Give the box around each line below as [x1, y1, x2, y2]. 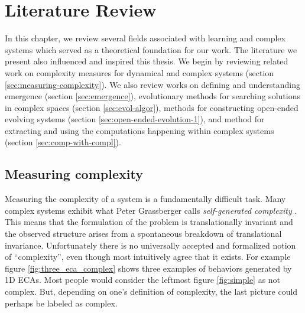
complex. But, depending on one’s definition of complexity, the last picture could [5, 285, 298, 298]
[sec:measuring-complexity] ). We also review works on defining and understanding [5, 78, 300, 90]
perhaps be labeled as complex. [5, 296, 118, 309]
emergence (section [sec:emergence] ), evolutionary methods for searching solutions [5, 90, 300, 102]
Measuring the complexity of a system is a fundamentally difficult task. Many [5, 193, 286, 205]
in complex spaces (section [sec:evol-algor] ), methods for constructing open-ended [5, 101, 298, 113]
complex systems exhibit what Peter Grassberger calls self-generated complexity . [5, 204, 297, 216]
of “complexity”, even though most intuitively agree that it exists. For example [5, 250, 291, 263]
